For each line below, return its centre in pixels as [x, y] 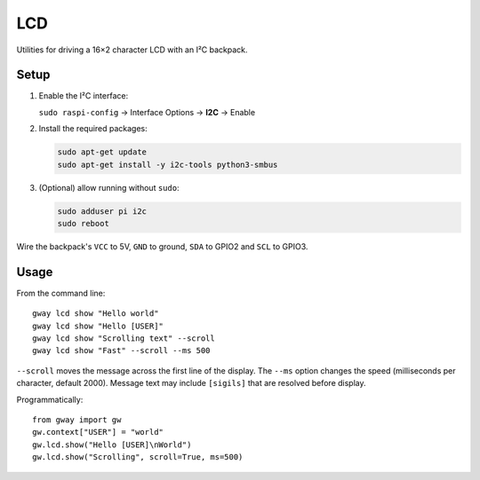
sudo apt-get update [102, 152]
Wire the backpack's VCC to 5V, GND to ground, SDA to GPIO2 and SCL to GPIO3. [162, 246]
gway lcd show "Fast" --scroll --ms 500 [121, 351]
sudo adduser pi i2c [102, 211]
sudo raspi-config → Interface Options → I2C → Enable [147, 112]
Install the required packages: [93, 129]
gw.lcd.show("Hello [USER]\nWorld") [112, 445]
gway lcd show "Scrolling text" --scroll [124, 338]
